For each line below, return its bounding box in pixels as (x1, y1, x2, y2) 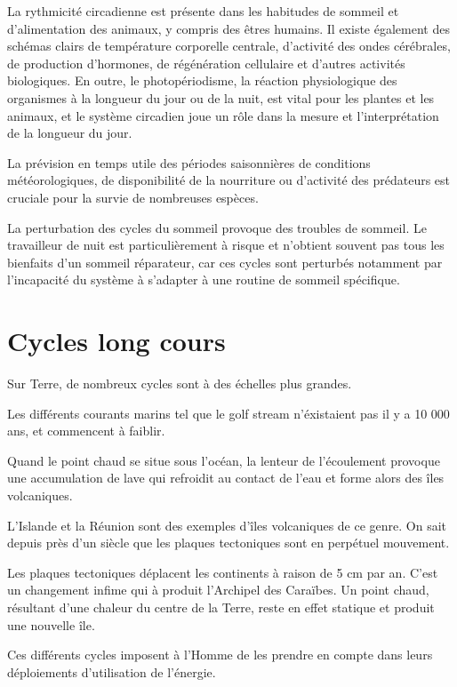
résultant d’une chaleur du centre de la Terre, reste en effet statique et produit (7, 597, 435, 616)
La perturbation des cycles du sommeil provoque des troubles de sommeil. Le (7, 218, 427, 236)
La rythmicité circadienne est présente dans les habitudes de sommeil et (7, 2, 399, 20)
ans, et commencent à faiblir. (7, 421, 165, 440)
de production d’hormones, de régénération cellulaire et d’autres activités (7, 53, 405, 72)
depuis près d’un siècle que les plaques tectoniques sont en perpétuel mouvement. (7, 533, 450, 552)
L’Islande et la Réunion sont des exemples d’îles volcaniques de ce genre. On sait (7, 515, 447, 534)
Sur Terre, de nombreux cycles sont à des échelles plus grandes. (7, 374, 352, 393)
